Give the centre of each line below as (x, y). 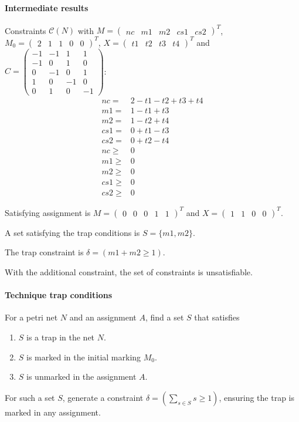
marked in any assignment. (53, 412)
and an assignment (103, 317)
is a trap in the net (61, 337)
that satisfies (217, 317)
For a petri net (31, 317)
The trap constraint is (44, 252)
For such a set (30, 397)
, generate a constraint (103, 397)
